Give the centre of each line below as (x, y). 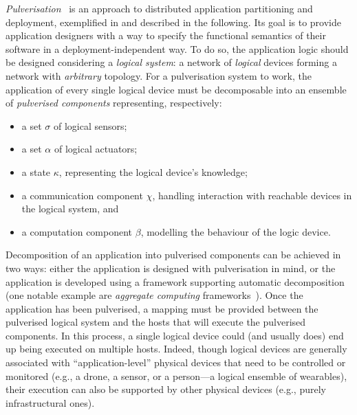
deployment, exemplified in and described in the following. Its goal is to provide (173, 22)
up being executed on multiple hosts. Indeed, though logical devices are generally (176, 349)
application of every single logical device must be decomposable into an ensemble (176, 89)
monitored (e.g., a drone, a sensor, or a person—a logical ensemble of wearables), (176, 375)
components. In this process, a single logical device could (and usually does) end (175, 335)
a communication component (82, 195)
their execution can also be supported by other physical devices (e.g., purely (166, 389)
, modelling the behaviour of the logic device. (236, 231)
